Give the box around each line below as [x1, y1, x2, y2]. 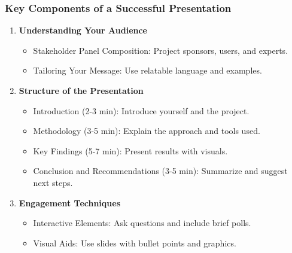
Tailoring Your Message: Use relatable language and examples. [33, 64, 262, 77]
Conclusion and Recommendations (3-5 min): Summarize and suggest [33, 164, 288, 177]
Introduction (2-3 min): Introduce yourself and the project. [33, 104, 250, 117]
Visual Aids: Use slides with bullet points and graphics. [33, 236, 236, 249]
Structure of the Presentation [19, 84, 144, 96]
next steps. [33, 176, 73, 188]
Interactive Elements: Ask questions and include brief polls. [33, 217, 251, 229]
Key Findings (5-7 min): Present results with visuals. [33, 144, 228, 157]
